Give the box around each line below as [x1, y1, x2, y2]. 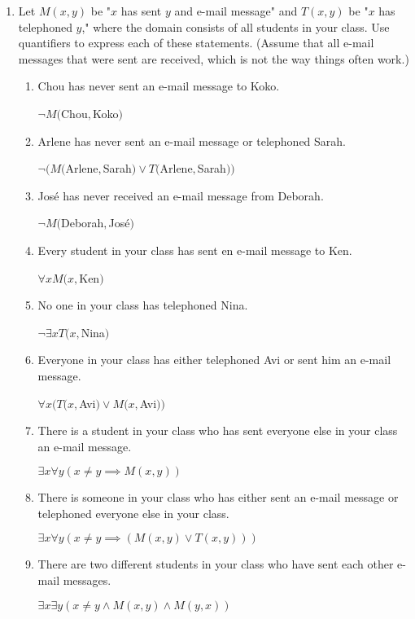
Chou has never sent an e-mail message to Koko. [37, 77, 280, 94]
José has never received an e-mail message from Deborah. [37, 187, 324, 204]
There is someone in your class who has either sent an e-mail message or [37, 489, 399, 506]
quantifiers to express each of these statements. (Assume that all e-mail [18, 34, 374, 51]
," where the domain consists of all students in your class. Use [81, 18, 390, 35]
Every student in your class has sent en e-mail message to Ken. [37, 241, 352, 258]
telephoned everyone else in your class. [37, 504, 229, 521]
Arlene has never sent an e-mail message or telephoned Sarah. [37, 132, 347, 149]
